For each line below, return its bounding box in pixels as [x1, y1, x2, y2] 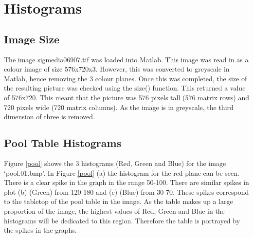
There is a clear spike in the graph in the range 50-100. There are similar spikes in [4, 177, 249, 187]
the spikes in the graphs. [4, 225, 77, 235]
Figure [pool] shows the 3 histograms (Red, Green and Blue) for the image [4, 158, 226, 168]
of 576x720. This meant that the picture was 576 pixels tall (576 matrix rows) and [4, 92, 250, 102]
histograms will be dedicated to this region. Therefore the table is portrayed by [4, 215, 240, 225]
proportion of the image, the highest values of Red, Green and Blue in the [4, 205, 225, 216]
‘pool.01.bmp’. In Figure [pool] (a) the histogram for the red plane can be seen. [4, 167, 239, 178]
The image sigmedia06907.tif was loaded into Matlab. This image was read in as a [4, 54, 249, 64]
